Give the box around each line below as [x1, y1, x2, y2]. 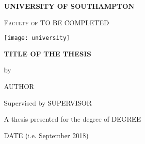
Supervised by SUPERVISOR [4, 97, 92, 108]
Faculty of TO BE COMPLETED [4, 17, 109, 27]
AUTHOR [4, 81, 34, 91]
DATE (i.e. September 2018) [4, 130, 89, 140]
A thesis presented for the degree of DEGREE [4, 114, 141, 124]
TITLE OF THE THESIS [4, 48, 91, 58]
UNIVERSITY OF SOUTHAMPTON [4, 1, 134, 11]
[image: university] [4, 35, 70, 42]
